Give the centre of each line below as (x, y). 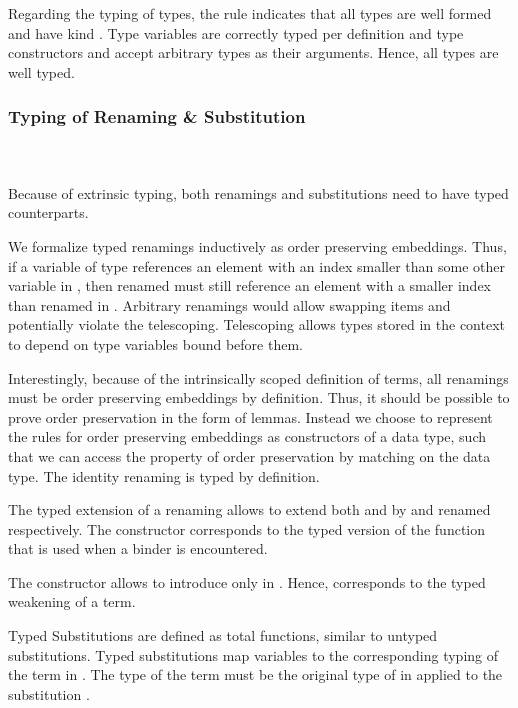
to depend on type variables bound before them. (155, 343)
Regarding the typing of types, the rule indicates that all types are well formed (250, 13)
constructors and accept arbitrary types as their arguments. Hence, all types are (253, 52)
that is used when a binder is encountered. (138, 548)
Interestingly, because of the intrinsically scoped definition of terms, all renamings (258, 377)
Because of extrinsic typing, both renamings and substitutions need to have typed (258, 192)
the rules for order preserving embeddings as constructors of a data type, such (247, 436)
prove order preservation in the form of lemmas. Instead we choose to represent (250, 416)
